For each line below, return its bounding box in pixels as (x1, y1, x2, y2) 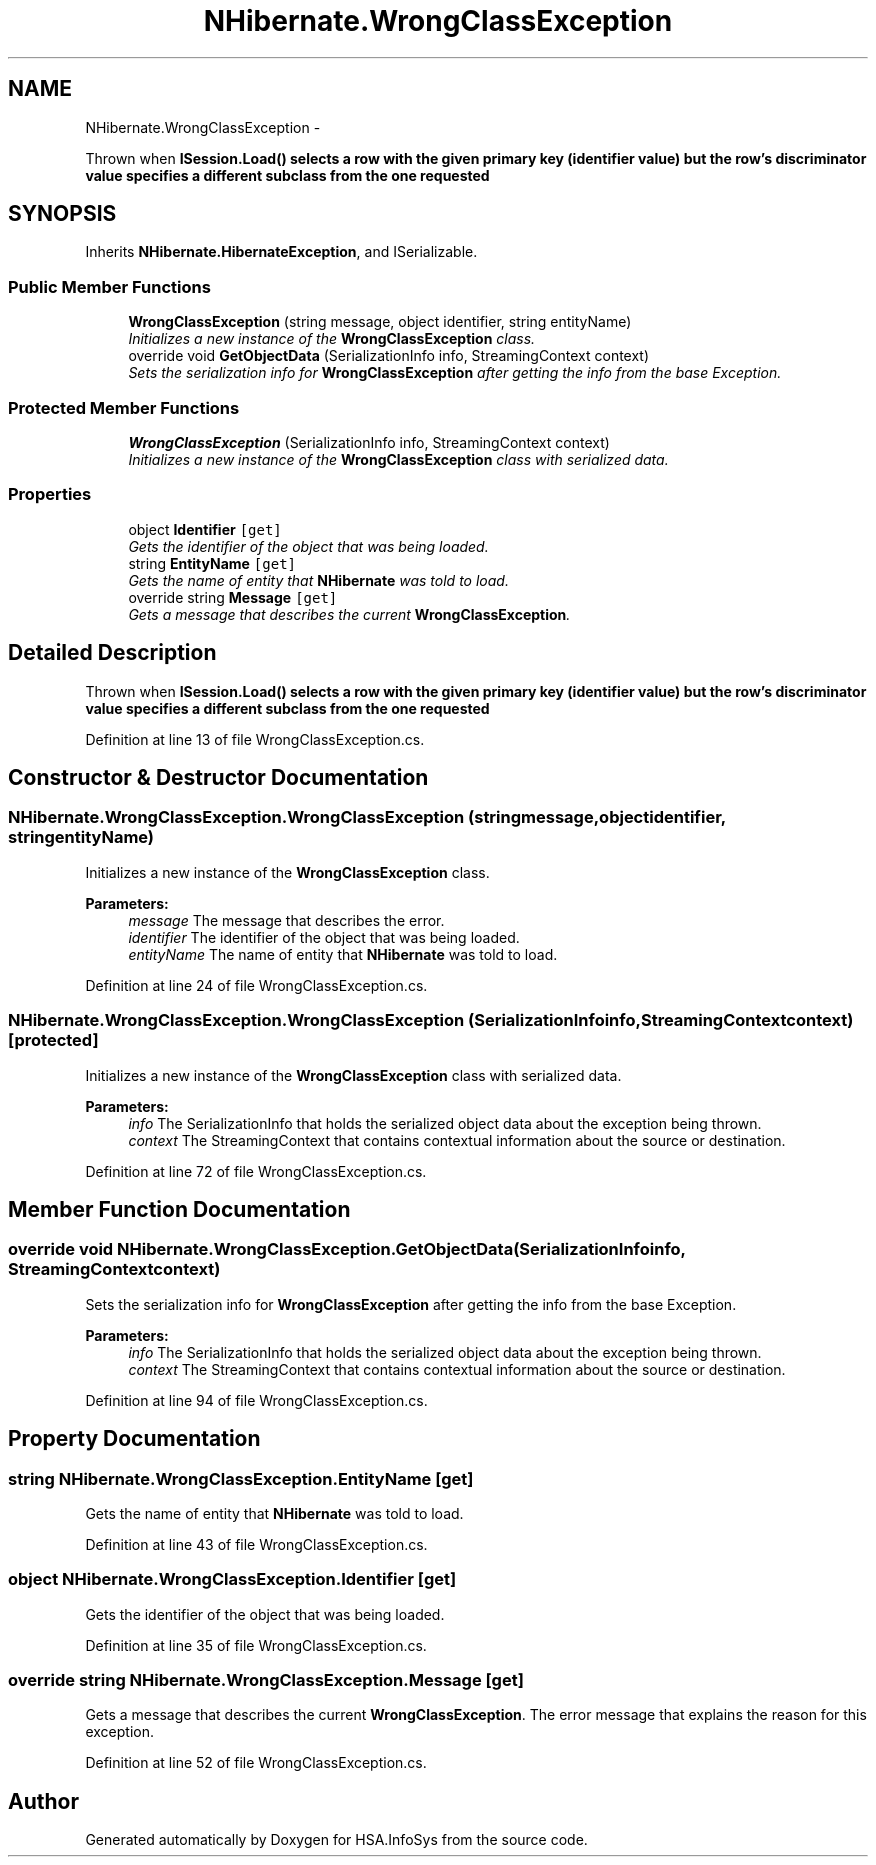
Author (8, 1788, 79, 1814)
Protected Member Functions (8, 397, 240, 418)
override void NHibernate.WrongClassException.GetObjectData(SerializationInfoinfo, (8, 1239, 686, 1260)
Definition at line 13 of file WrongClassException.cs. (85, 730, 425, 748)
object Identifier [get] (128, 520, 282, 538)
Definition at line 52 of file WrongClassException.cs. (85, 1754, 427, 1772)
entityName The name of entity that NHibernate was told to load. (128, 945, 558, 963)
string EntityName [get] (128, 554, 296, 572)
